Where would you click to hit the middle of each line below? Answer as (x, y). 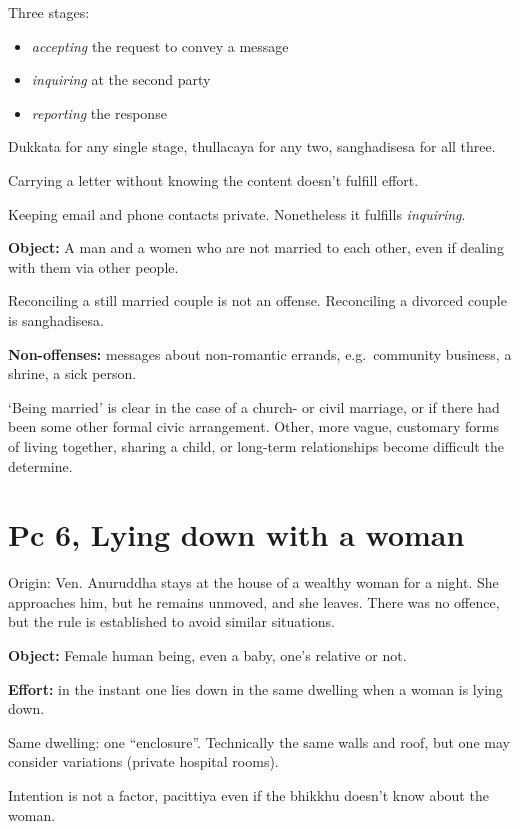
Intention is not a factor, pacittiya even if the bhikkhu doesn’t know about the (248, 794)
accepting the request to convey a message (160, 45)
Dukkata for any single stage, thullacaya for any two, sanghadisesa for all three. (252, 146)
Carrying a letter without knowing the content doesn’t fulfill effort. (213, 179)
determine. (40, 465)
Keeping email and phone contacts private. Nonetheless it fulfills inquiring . (237, 213)
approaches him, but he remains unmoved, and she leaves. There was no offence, (254, 601)
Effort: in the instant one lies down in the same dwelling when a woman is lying (255, 688)
